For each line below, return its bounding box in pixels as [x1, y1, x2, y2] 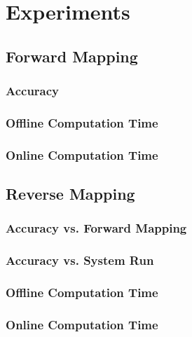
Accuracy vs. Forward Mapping [6, 219, 187, 237]
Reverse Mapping [6, 183, 135, 205]
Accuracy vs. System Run [6, 252, 154, 269]
